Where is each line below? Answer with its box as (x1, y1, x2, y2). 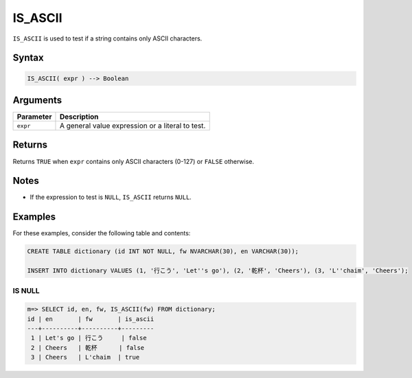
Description (59, 112, 99, 121)
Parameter (16, 112, 52, 121)
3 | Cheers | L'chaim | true (31, 353, 140, 362)
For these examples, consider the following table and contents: (12, 229, 191, 237)
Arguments (12, 94, 62, 106)
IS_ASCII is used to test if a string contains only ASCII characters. (12, 34, 203, 43)
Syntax (12, 52, 44, 64)
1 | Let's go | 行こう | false (31, 334, 147, 342)
